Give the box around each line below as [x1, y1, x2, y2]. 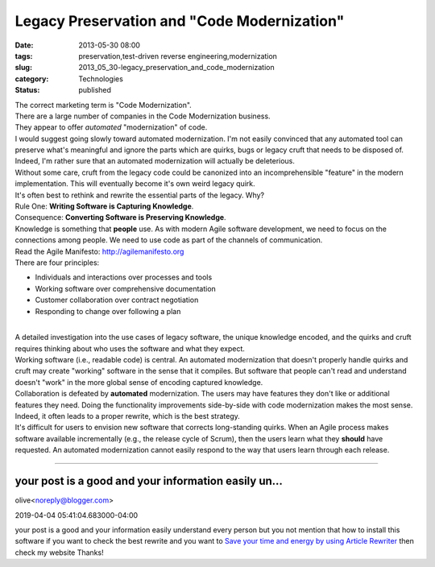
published [78, 85, 112, 95]
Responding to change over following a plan [35, 306, 181, 316]
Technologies [78, 73, 124, 84]
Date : [14, 40, 34, 50]
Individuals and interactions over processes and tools [35, 272, 213, 282]
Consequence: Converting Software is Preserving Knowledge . [14, 213, 226, 222]
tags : [14, 51, 33, 60]
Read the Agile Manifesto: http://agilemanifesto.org [14, 246, 184, 256]
